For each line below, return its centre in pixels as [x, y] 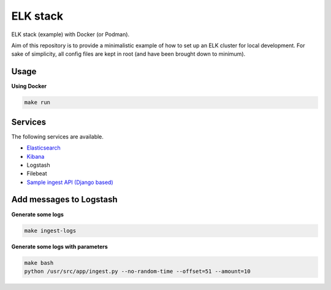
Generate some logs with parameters [60, 246]
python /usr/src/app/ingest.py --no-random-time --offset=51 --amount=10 [137, 271]
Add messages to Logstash [64, 200]
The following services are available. [58, 136]
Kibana [36, 156]
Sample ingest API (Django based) [70, 182]
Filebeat [37, 174]
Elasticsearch [44, 148]
